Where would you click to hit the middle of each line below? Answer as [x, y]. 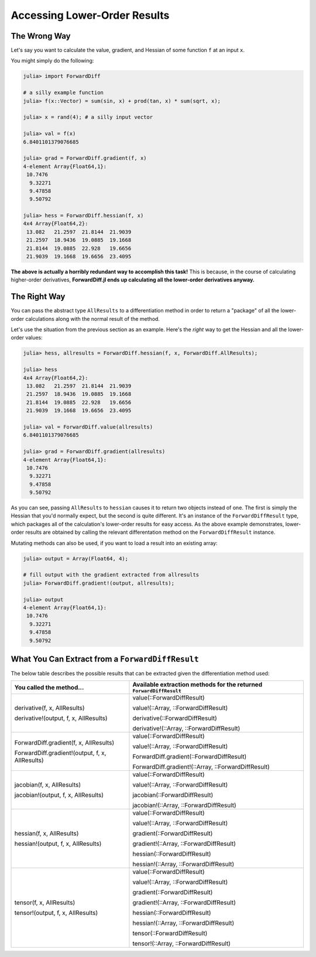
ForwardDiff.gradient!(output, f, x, [60, 753]
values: [34, 338]
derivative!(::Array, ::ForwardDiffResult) [186, 729]
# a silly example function [63, 93]
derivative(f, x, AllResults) [49, 708]
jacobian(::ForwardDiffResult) [173, 795]
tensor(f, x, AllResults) [45, 903]
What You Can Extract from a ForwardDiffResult [105, 659]
